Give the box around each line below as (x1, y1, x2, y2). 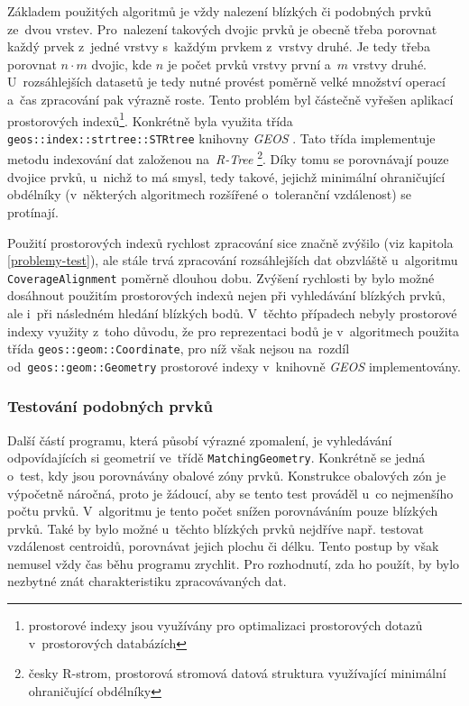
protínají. (7, 202, 59, 221)
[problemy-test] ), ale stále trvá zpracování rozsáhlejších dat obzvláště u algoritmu (7, 251, 458, 270)
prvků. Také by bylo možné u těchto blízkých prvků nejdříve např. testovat (7, 518, 424, 537)
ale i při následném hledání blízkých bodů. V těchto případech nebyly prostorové (7, 303, 457, 322)
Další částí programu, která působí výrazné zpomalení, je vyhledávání (7, 430, 392, 449)
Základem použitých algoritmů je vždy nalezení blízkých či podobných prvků (7, 2, 432, 20)
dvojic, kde (91, 54, 152, 73)
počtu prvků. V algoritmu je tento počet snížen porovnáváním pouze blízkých (7, 501, 438, 520)
